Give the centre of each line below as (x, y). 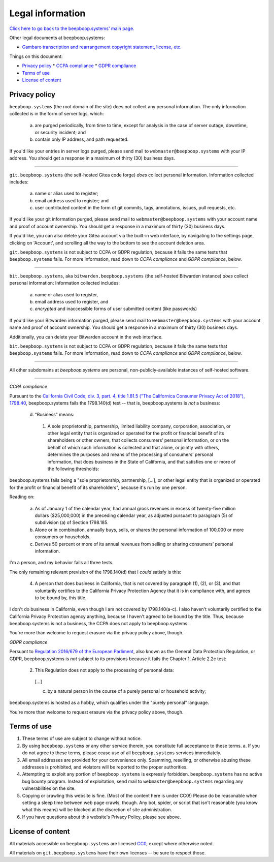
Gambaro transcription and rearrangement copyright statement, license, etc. (102, 47)
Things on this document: (36, 56)
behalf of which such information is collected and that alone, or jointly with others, (133, 447)
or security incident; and (60, 132)
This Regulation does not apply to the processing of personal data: (105, 670)
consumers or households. (63, 537)
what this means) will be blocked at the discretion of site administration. (97, 810)
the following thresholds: (73, 469)
